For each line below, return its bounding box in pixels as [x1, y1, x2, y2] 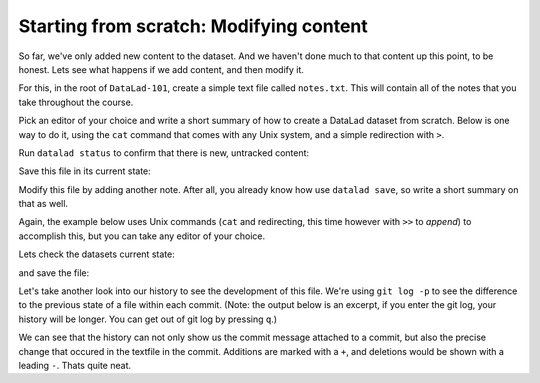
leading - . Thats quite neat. [18, 359, 132, 371]
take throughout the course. [18, 96, 134, 108]
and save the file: [18, 266, 90, 279]
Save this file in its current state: [18, 165, 152, 177]
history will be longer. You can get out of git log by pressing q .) [18, 313, 278, 325]
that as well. [18, 198, 69, 210]
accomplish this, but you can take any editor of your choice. [18, 230, 265, 242]
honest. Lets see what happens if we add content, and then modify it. [18, 63, 305, 75]
